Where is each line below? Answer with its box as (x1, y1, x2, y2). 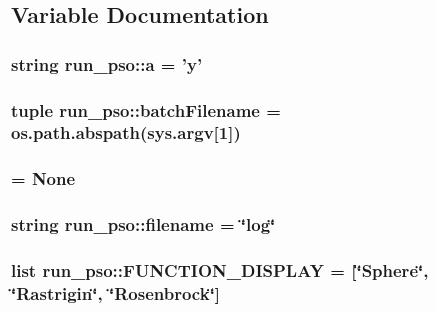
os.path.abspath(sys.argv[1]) (11, 120, 241, 145)
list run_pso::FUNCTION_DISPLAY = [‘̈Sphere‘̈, (11, 258, 429, 282)
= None (11, 166, 76, 191)
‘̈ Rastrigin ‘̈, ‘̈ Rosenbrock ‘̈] (11, 280, 221, 305)
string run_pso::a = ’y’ (11, 51, 203, 76)
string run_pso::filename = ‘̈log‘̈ (11, 212, 276, 237)
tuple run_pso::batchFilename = (11, 97, 281, 122)
